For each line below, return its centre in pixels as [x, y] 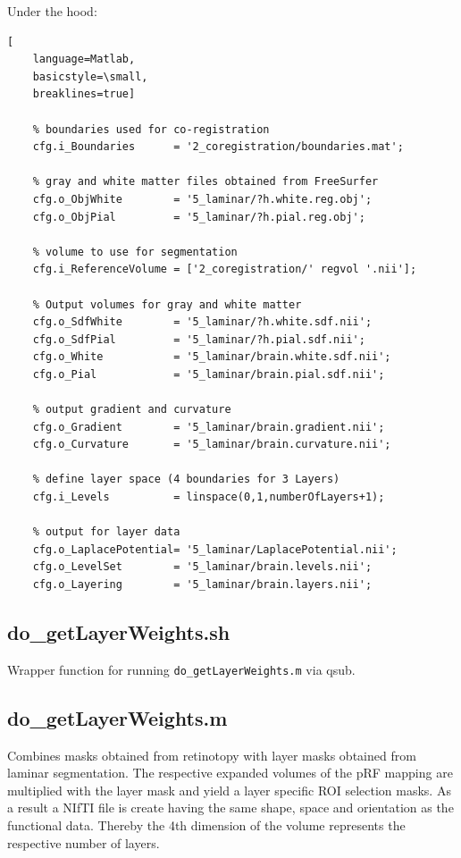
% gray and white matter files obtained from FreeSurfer [205, 182]
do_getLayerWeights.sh [119, 631]
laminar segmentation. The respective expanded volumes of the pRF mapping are [230, 773]
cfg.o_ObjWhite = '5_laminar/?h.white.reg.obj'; [202, 199]
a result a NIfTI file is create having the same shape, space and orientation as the [230, 808]
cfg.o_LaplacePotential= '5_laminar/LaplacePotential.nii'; [215, 549]
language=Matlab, [84, 59]
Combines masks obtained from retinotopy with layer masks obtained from [212, 755]
